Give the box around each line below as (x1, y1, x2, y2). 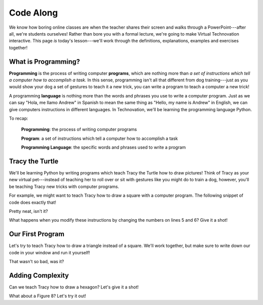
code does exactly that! (9, 199, 56, 205)
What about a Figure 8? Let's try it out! (9, 293, 86, 299)
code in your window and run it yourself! (9, 249, 90, 255)
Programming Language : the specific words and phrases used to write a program (21, 144, 186, 151)
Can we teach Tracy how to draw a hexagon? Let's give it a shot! (9, 284, 139, 290)
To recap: (9, 115, 29, 121)
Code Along (9, 7, 58, 18)
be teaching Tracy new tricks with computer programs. (9, 183, 119, 190)
